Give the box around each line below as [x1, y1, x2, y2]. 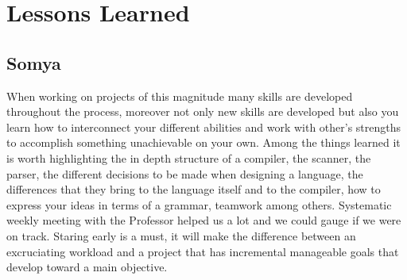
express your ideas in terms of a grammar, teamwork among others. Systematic [6, 196, 392, 213]
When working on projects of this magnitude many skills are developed [6, 87, 353, 104]
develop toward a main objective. [6, 259, 168, 275]
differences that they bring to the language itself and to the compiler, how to [6, 181, 381, 198]
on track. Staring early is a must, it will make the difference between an [6, 227, 356, 244]
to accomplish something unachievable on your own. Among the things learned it [6, 134, 401, 151]
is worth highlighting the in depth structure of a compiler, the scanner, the [6, 149, 371, 166]
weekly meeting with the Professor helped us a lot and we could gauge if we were [6, 212, 401, 228]
